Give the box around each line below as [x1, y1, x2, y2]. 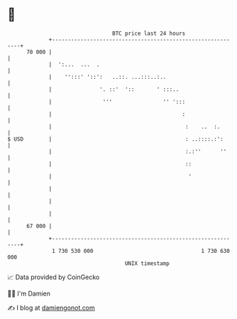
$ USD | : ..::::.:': [7, 135, 224, 143]
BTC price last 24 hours [112, 30, 186, 37]
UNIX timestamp [124, 259, 170, 267]
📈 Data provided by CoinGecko [7, 273, 100, 281]
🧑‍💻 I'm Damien [7, 289, 51, 298]
